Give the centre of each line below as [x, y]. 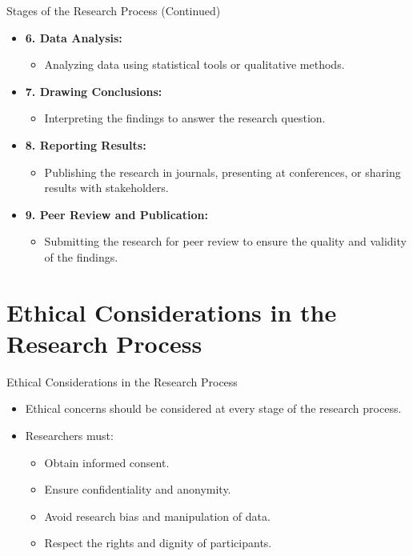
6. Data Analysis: [74, 37]
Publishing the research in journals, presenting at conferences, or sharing [223, 172]
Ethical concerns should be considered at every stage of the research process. [213, 408]
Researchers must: [69, 436]
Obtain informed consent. [107, 462]
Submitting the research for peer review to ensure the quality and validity [225, 241]
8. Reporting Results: [86, 144]
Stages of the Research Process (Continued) [114, 10]
